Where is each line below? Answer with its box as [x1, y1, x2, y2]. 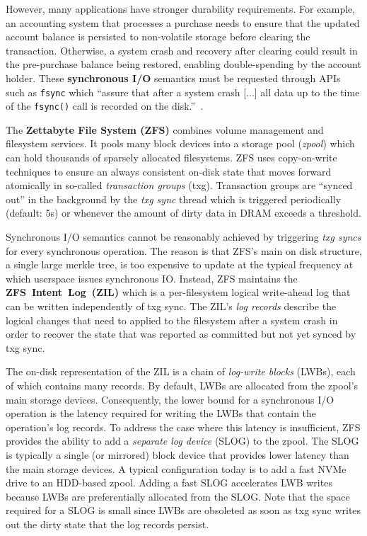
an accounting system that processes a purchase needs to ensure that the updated [6, 15, 360, 30]
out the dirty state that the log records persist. [6, 516, 209, 531]
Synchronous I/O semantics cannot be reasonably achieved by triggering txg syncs [6, 229, 361, 244]
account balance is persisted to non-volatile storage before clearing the [6, 29, 310, 44]
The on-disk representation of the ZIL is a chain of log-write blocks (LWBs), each [6, 364, 356, 379]
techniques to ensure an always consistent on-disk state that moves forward [6, 164, 332, 178]
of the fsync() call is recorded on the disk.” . [6, 98, 204, 113]
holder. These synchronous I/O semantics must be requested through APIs [6, 70, 341, 85]
